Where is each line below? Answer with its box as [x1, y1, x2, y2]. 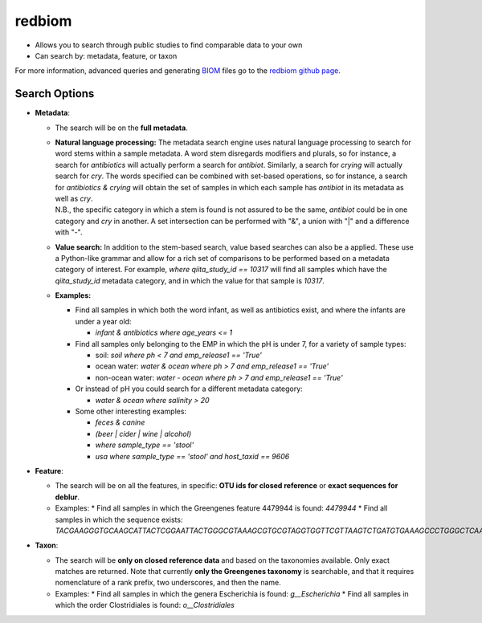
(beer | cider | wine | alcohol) [95, 429, 192, 438]
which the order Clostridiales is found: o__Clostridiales [55, 601, 235, 610]
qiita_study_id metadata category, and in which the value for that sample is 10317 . [55, 275, 325, 285]
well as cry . [55, 193, 93, 203]
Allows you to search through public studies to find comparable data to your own [35, 40, 303, 50]
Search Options [14, 87, 95, 100]
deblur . [55, 492, 80, 502]
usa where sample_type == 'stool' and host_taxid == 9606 [95, 451, 290, 461]
